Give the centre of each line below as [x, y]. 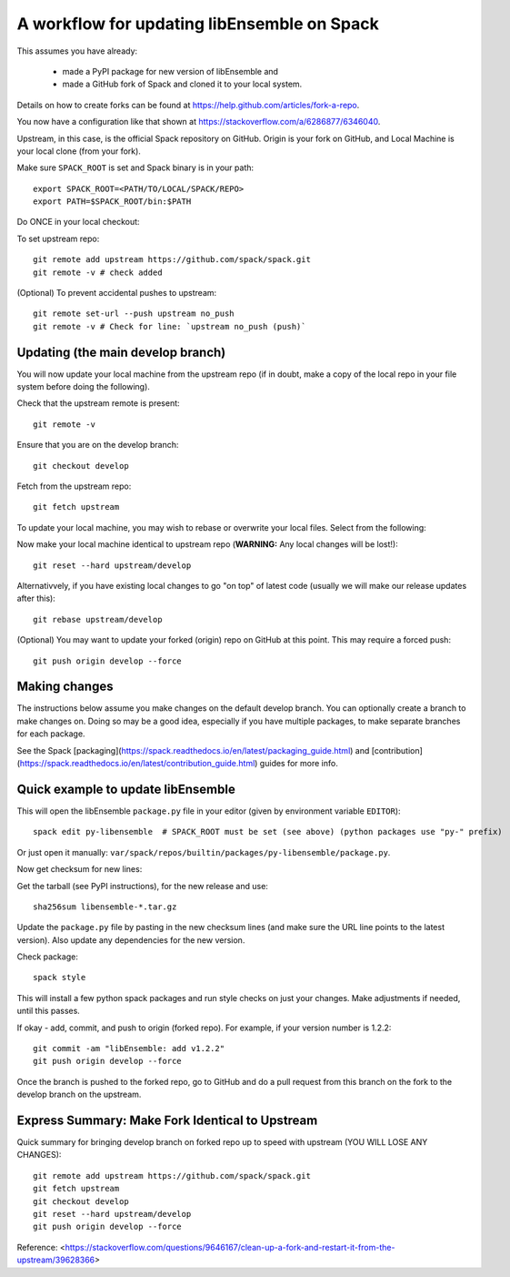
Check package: [48, 957]
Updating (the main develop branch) [121, 352]
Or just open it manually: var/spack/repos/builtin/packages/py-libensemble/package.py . [204, 852]
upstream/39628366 [56, 1260]
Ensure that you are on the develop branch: [98, 445]
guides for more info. [299, 764]
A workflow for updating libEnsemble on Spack [198, 24]
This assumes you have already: [77, 51]
